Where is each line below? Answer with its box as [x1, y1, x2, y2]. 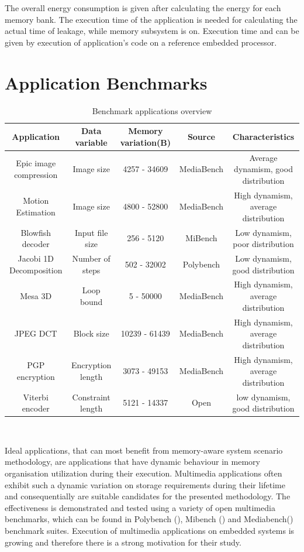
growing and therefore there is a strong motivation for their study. [5, 536, 241, 548]
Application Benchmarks [5, 70, 208, 94]
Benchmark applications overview [92, 104, 212, 116]
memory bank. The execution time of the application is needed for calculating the [5, 13, 298, 25]
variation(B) [120, 136, 171, 148]
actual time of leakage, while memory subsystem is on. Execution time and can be [5, 25, 299, 37]
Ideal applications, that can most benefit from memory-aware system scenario [5, 444, 283, 456]
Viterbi [23, 390, 49, 403]
